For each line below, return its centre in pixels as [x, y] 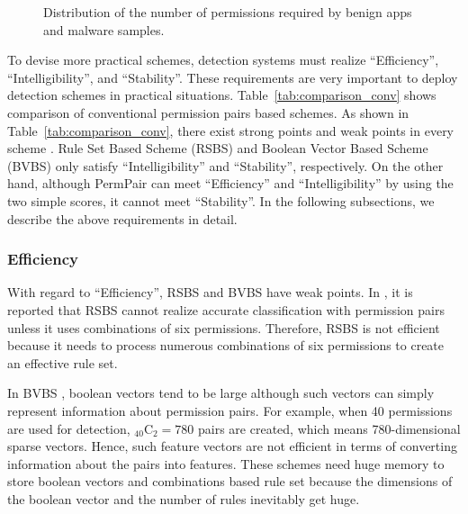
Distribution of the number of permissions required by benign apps [228, 12]
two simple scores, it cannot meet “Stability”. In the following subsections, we [221, 200]
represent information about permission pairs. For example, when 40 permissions [230, 410]
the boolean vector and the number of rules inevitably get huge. [184, 498]
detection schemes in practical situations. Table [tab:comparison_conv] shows [222, 95]
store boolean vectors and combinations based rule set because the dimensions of [230, 481]
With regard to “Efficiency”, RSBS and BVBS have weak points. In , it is [210, 292]
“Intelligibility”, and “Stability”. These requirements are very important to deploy [233, 77]
